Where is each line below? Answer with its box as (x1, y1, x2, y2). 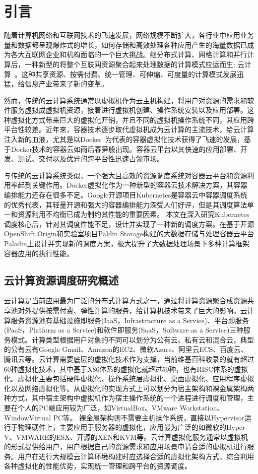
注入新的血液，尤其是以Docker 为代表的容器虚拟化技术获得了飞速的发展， (4, 134, 244, 144)
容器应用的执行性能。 (4, 248, 73, 258)
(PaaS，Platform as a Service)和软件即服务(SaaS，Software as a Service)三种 (4, 325, 244, 335)
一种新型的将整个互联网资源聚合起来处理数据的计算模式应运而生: (24, 59, 235, 69)
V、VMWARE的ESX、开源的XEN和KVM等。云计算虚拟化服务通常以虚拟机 (4, 431, 248, 442)
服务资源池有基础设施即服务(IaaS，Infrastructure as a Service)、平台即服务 (10, 315, 249, 325)
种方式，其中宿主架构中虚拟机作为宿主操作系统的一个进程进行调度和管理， (4, 393, 247, 403)
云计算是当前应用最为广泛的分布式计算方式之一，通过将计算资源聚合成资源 (4, 295, 247, 306)
